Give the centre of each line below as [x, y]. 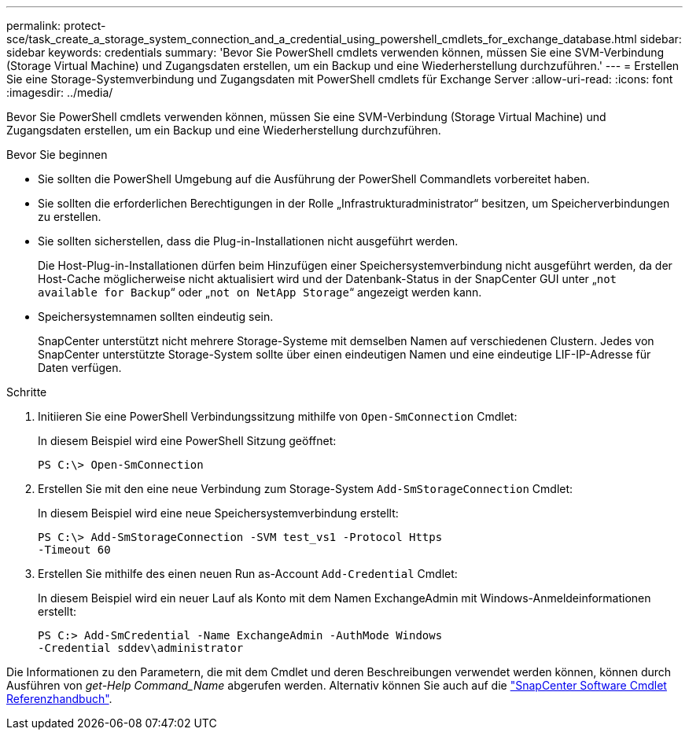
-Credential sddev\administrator [141, 648]
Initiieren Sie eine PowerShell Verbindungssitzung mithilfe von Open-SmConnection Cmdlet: [278, 416]
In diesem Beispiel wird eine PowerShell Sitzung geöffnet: [187, 441]
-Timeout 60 [74, 550]
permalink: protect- [56, 26]
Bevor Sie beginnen [57, 155]
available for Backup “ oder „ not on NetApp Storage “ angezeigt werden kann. [260, 292]
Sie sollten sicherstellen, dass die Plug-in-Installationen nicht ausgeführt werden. [248, 241]
